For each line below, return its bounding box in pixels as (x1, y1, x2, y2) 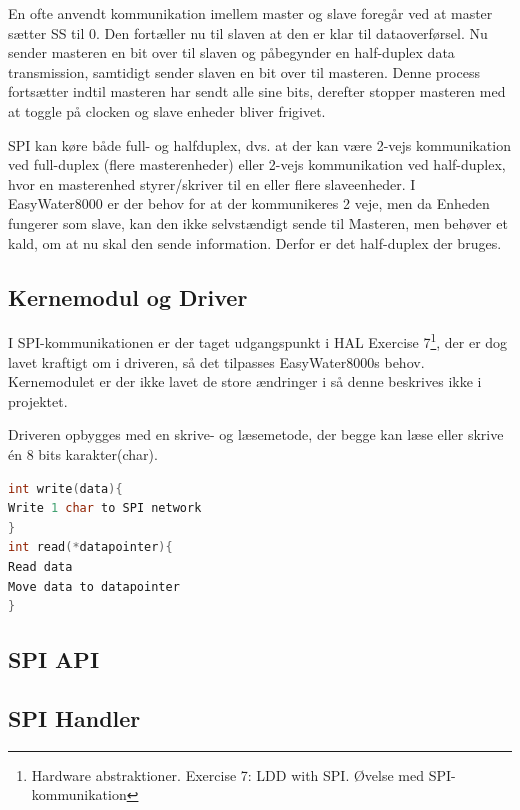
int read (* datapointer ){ (8, 540, 173, 555)
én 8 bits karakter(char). (8, 443, 158, 464)
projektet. (8, 390, 68, 411)
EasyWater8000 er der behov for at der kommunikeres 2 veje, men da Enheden (8, 193, 490, 214)
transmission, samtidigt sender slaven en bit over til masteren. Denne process (8, 61, 480, 82)
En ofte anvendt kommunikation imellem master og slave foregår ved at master (8, 3, 493, 23)
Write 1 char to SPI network (8, 501, 202, 516)
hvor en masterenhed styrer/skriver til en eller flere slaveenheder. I (8, 173, 416, 194)
